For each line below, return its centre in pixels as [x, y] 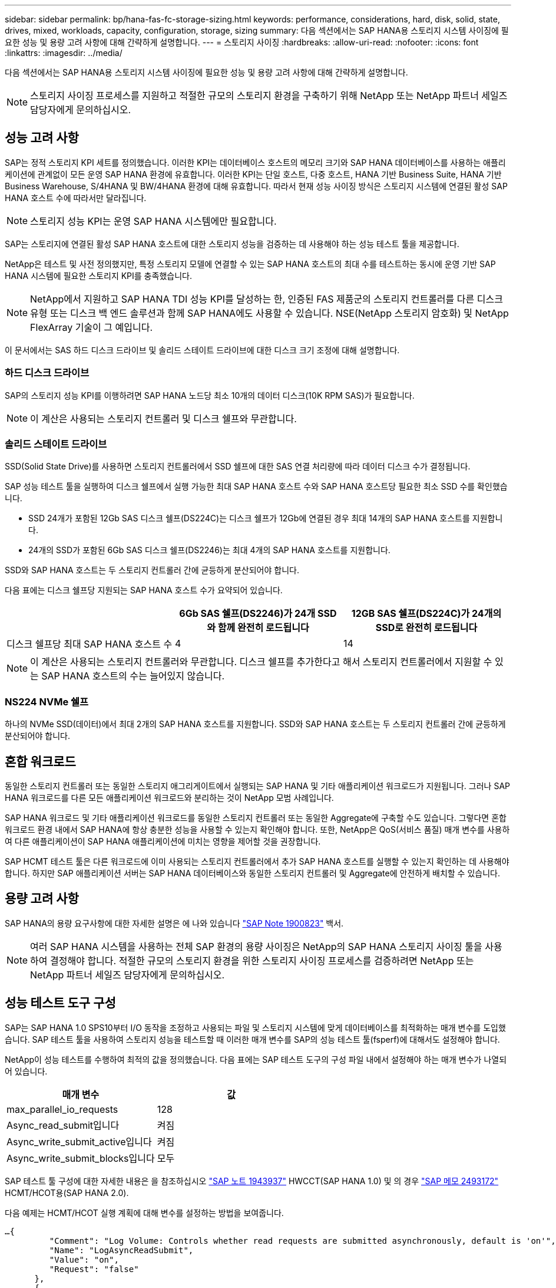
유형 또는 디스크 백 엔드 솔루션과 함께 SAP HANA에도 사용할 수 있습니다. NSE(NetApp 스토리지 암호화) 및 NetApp [269, 313]
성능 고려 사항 [42, 138]
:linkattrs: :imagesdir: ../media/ [64, 53]
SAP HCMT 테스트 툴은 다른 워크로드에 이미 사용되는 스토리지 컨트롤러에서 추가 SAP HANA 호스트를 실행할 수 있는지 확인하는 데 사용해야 [257, 861]
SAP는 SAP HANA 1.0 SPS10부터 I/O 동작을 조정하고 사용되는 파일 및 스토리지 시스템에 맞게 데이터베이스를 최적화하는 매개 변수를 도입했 [255, 1027]
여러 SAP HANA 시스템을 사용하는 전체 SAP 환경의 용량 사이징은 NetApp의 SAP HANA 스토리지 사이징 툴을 [256, 946]
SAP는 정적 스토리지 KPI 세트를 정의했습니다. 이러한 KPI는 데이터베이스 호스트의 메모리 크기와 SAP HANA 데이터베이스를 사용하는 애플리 [255, 162]
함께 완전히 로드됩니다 [263, 628]
